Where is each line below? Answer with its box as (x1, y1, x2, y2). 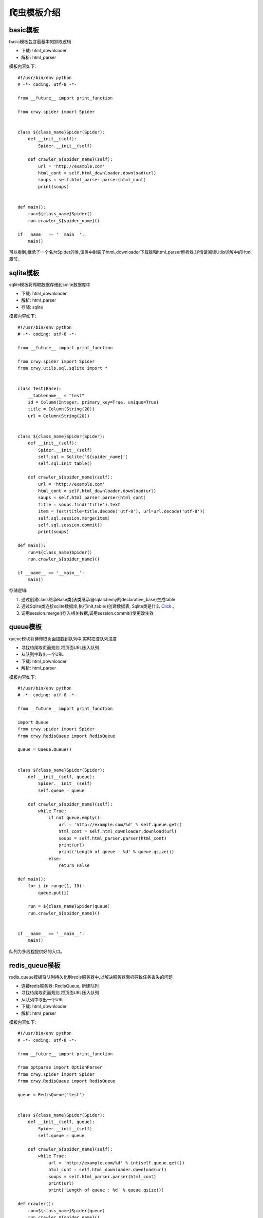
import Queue (18, 719, 49, 725)
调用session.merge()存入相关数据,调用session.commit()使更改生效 (21, 610, 154, 616)
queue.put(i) (38, 890, 69, 895)
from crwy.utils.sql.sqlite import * (18, 365, 108, 371)
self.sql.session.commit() (38, 522, 103, 528)
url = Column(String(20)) (27, 413, 90, 419)
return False (58, 863, 90, 868)
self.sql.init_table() (38, 461, 93, 466)
